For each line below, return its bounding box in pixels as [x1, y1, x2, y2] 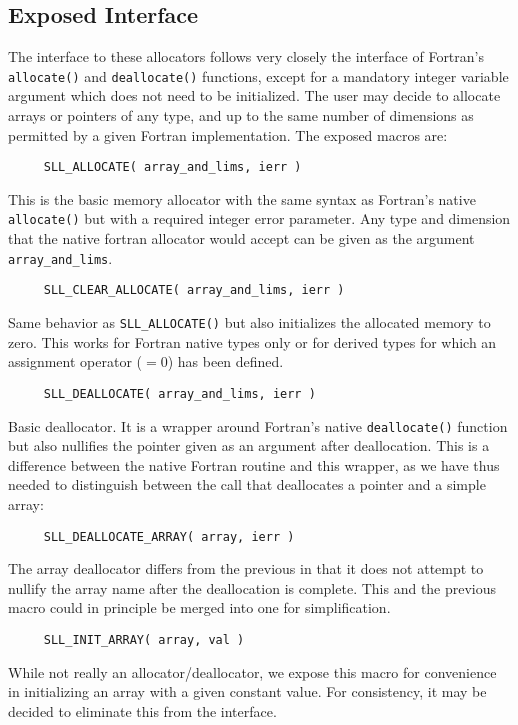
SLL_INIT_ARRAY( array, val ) [43, 633, 245, 648]
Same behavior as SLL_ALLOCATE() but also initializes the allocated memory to [8, 312, 491, 333]
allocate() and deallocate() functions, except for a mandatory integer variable [8, 65, 509, 86]
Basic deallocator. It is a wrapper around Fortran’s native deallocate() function [8, 415, 508, 436]
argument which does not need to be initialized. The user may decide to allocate [8, 85, 501, 106]
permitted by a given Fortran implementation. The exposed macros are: [8, 124, 448, 145]
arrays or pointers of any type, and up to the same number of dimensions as [8, 105, 474, 126]
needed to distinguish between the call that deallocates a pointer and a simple [8, 474, 486, 495]
